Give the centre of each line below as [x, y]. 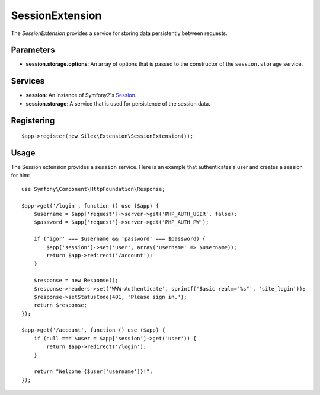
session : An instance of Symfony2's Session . [81, 95]
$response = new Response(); [76, 281]
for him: [20, 176]
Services [28, 81]
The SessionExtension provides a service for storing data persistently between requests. [119, 33]
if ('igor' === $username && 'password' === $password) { [120, 239]
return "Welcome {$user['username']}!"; [93, 372]
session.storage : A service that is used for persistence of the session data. [118, 103]
